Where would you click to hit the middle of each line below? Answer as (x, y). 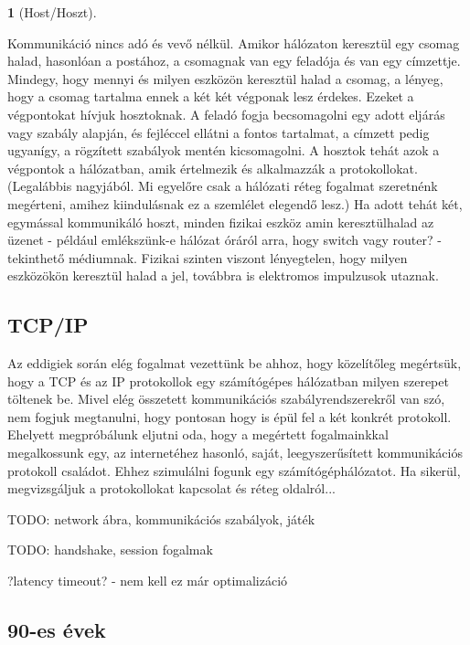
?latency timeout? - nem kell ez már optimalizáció (148, 581)
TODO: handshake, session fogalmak (110, 550)
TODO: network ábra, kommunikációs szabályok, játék (161, 518)
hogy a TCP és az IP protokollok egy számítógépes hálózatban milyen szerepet (228, 381)
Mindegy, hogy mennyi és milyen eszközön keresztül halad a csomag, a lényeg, (225, 78)
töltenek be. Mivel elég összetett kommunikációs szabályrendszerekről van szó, (226, 399)
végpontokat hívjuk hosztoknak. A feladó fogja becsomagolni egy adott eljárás (226, 114)
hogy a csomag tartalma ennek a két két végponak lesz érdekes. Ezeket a (211, 96)
